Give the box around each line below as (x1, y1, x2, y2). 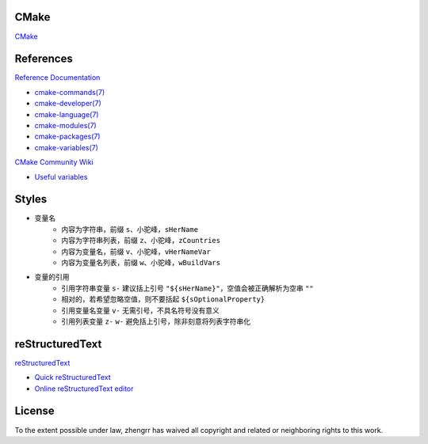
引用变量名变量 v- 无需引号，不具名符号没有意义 (61, 305, 220, 315)
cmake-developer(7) (34, 99, 102, 108)
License (14, 404, 55, 418)
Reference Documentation (14, 73, 101, 82)
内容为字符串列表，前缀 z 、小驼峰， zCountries (61, 236, 221, 245)
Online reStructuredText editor (34, 384, 134, 393)
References (14, 52, 73, 66)
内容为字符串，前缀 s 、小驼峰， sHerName (61, 224, 198, 233)
